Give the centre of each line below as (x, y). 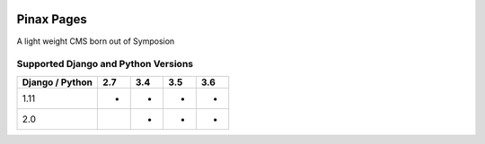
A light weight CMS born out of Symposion (96, 41)
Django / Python (57, 82)
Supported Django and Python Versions (105, 64)
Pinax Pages (52, 19)
